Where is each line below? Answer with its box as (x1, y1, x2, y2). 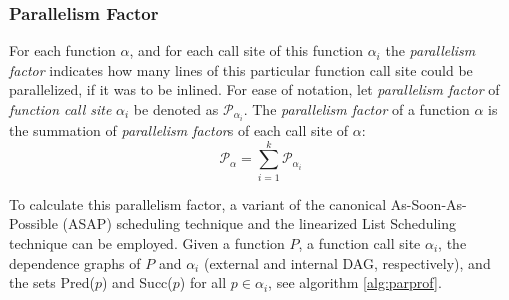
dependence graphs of (9, 252, 141, 273)
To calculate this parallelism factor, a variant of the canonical (9, 193, 387, 214)
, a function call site (298, 233, 421, 253)
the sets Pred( (9, 272, 95, 293)
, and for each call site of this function (129, 40, 363, 61)
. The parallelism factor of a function (243, 99, 470, 119)
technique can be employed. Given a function (9, 233, 285, 253)
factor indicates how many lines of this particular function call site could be (9, 59, 473, 80)
